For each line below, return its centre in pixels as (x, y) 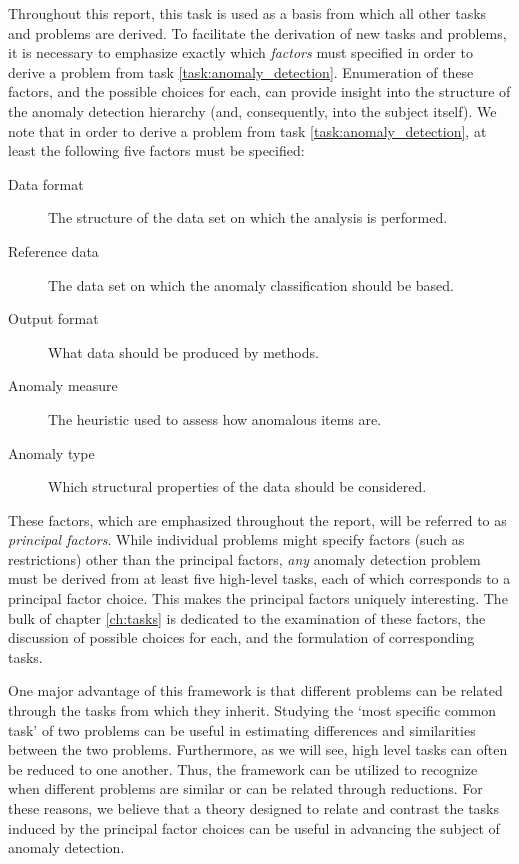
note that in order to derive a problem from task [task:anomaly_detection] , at (247, 130)
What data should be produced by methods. (183, 351)
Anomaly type (51, 452)
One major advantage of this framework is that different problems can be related (255, 690)
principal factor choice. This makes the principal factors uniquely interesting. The (258, 598)
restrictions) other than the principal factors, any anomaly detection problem (244, 558)
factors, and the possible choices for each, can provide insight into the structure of (259, 91)
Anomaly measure (63, 385)
